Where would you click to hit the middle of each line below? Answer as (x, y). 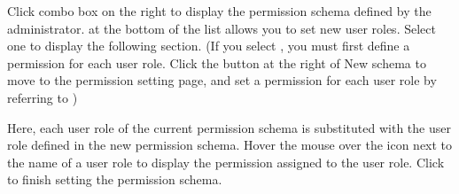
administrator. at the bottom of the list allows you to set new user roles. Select (222, 28)
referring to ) (43, 97)
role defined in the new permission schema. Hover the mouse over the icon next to (230, 145)
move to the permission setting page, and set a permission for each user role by (222, 80)
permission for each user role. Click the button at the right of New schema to (217, 62)
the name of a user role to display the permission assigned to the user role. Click (226, 162)
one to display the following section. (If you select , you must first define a (209, 46)
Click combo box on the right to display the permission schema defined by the (219, 11)
